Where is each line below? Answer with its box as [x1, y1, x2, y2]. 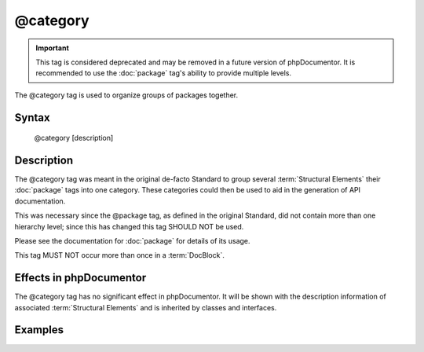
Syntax [14, 111, 50, 124]
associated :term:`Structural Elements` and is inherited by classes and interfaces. [14, 302, 277, 312]
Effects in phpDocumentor [14, 271, 147, 284]
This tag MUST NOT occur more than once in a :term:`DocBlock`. [14, 251, 225, 260]
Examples [14, 323, 64, 337]
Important [35, 43, 70, 53]
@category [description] [34, 134, 114, 143]
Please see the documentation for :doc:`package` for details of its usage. [14, 236, 250, 245]
